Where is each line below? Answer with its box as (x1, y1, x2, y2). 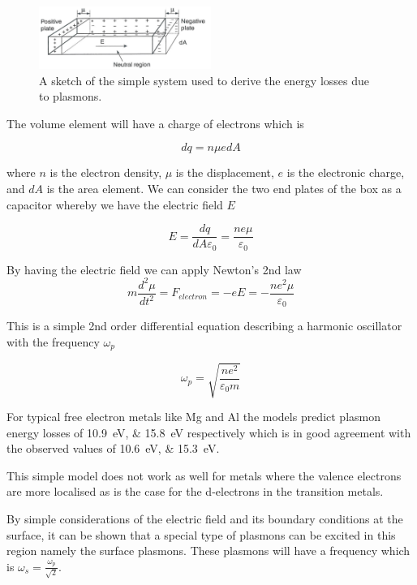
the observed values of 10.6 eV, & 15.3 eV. (6, 440, 220, 457)
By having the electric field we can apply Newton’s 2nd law (6, 260, 302, 277)
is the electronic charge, (286, 164, 405, 181)
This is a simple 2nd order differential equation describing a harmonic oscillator (6, 317, 402, 334)
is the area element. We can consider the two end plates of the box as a (46, 180, 402, 197)
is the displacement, (175, 164, 274, 181)
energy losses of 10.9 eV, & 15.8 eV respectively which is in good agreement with (6, 424, 411, 441)
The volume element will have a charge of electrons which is (6, 114, 304, 131)
